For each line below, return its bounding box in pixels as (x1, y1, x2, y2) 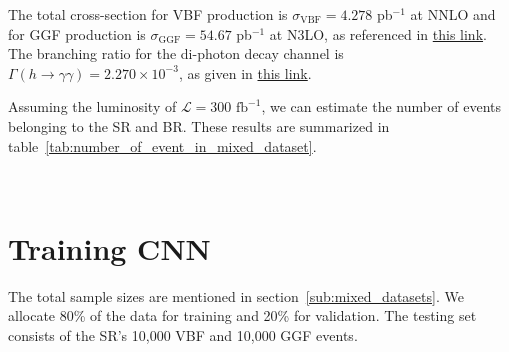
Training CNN (8, 227, 211, 268)
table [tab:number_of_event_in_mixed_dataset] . (8, 135, 317, 156)
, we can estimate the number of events (261, 96, 502, 117)
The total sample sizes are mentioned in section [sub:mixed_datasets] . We (8, 285, 464, 306)
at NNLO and (410, 4, 496, 24)
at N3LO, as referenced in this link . (269, 23, 487, 44)
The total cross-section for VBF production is (8, 4, 288, 24)
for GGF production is (8, 23, 146, 44)
